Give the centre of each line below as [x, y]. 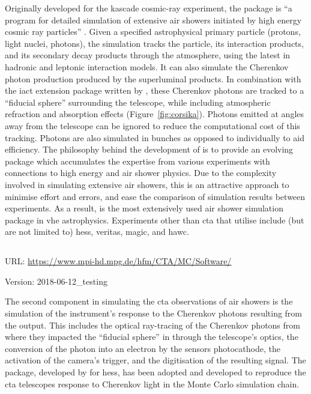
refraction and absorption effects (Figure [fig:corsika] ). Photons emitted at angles [155, 114]
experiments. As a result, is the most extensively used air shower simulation [144, 208]
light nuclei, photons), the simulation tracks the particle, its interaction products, [154, 43]
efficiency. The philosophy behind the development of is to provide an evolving [149, 149]
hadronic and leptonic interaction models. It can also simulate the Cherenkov [147, 66]
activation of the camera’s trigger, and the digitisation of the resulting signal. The [155, 360]
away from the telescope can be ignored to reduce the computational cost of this [152, 125]
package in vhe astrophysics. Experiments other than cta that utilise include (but [155, 220]
